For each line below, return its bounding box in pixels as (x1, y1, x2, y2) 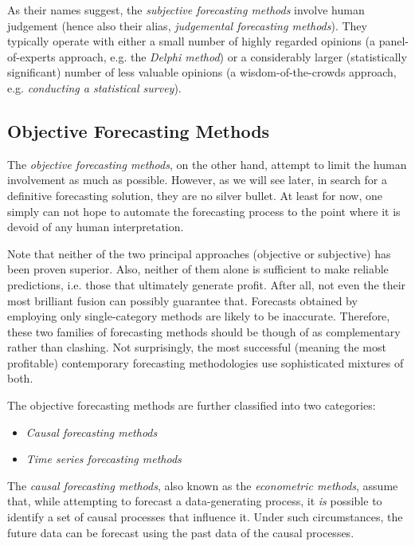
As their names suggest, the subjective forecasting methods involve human (7, 2, 365, 18)
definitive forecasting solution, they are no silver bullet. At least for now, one (7, 187, 383, 203)
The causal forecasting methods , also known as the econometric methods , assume (7, 477, 398, 493)
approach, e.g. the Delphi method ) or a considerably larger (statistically (59, 48, 407, 65)
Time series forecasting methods (25, 450, 182, 467)
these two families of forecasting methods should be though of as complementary (7, 323, 401, 340)
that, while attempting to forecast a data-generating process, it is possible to (7, 493, 382, 509)
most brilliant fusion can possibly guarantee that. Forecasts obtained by (7, 292, 358, 308)
